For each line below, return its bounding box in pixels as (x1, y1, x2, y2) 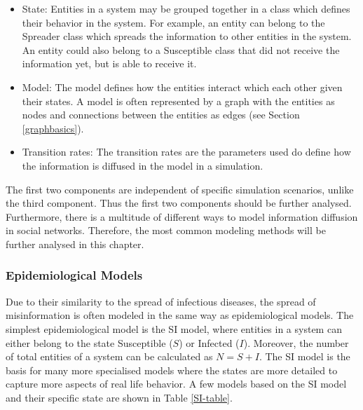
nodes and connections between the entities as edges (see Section (22, 107, 300, 122)
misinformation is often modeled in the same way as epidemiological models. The (6, 308, 354, 322)
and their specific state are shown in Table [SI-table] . (6, 390, 233, 404)
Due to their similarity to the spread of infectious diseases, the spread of (6, 294, 316, 308)
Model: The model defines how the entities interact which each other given (22, 79, 343, 94)
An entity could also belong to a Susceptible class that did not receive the (22, 42, 340, 57)
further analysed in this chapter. (6, 236, 144, 251)
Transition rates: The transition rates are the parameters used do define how (22, 144, 351, 159)
